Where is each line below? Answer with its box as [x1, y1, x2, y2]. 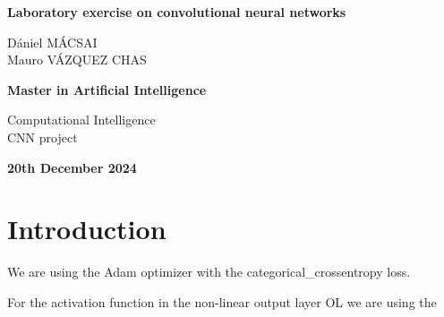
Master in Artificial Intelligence [7, 80, 207, 99]
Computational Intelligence [7, 110, 156, 129]
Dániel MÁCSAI [7, 32, 98, 51]
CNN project [7, 127, 78, 146]
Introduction [7, 210, 166, 247]
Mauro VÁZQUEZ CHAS [7, 50, 147, 69]
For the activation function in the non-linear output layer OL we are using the [7, 292, 437, 311]
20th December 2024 [7, 158, 137, 176]
